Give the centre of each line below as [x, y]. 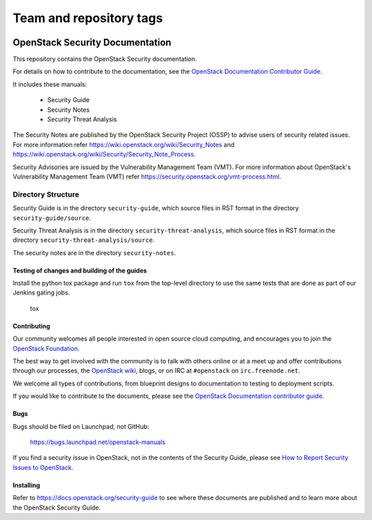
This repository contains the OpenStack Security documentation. [105, 59]
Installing [27, 485]
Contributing [32, 326]
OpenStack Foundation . [46, 348]
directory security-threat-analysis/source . [84, 240]
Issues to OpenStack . [43, 467]
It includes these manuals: [50, 84]
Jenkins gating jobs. [41, 292]
